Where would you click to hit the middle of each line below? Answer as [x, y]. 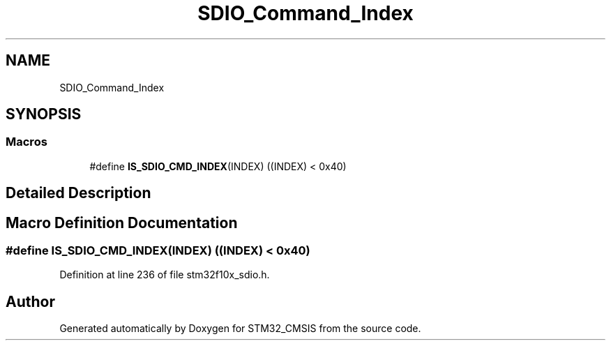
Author [30, 301]
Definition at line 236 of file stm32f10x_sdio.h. [165, 275]
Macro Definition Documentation [122, 223]
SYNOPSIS [44, 114]
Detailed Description [78, 193]
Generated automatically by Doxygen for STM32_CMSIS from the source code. [240, 329]
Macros [27, 142]
